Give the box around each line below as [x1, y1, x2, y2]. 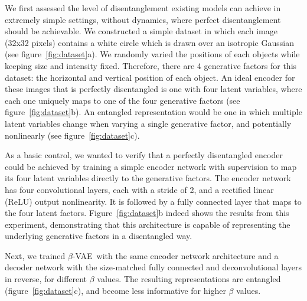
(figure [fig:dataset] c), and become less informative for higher [5, 284, 226, 296]
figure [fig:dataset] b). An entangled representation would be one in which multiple [5, 106, 302, 118]
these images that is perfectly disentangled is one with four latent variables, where [5, 83, 302, 95]
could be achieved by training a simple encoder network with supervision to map [5, 160, 297, 172]
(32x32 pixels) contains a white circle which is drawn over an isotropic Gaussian [5, 36, 294, 48]
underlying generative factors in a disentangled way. [5, 230, 192, 242]
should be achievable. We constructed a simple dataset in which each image [5, 25, 277, 37]
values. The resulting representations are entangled [97, 273, 281, 285]
